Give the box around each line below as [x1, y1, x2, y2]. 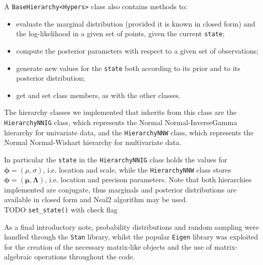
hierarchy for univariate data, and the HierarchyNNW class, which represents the [4, 127, 254, 137]
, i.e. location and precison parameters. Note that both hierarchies [44, 174, 252, 185]
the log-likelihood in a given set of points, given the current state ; [16, 28, 225, 39]
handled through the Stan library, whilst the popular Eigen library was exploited [4, 231, 258, 242]
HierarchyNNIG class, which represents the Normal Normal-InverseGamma [4, 116, 237, 127]
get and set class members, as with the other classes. [16, 89, 181, 100]
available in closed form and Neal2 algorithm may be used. [4, 194, 188, 205]
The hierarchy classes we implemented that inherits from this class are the [4, 107, 236, 117]
